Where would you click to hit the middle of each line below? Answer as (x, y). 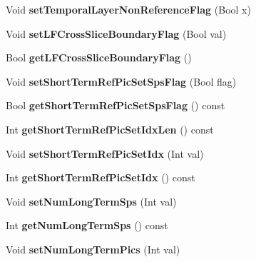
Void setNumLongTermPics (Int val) (93, 249)
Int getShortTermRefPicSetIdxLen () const (110, 129)
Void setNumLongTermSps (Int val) (91, 201)
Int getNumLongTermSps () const (87, 225)
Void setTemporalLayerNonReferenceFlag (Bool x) (128, 9)
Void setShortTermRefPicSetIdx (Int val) (105, 153)
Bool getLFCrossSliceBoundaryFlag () (99, 57)
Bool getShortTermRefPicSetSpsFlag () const (116, 105)
